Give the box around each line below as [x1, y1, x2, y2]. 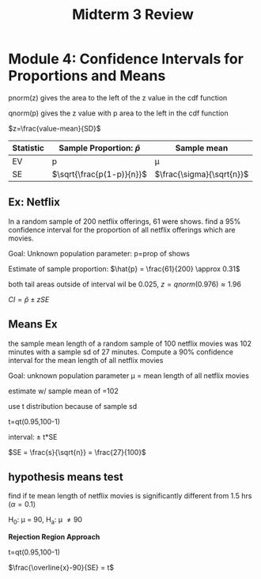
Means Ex [8, 318, 58, 331]
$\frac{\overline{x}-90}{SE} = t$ [8, 563, 115, 573]
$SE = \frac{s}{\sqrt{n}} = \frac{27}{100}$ [8, 447, 146, 456]
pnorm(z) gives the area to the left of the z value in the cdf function [8, 93, 228, 102]
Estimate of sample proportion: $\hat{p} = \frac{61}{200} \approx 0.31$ [8, 263, 240, 274]
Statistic [12, 142, 45, 153]
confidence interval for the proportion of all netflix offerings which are [8, 225, 236, 234]
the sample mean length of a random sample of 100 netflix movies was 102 [8, 339, 252, 348]
